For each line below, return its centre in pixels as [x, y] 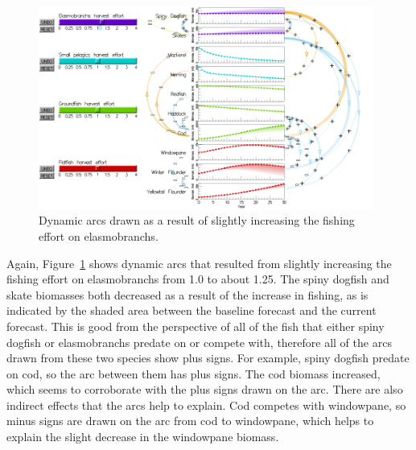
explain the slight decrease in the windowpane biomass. [143, 437]
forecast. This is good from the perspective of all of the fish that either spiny [196, 326]
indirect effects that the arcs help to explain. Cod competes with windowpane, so [206, 405]
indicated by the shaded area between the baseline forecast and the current [192, 310]
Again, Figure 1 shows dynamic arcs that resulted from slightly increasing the [199, 263]
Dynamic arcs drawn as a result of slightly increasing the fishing [197, 220]
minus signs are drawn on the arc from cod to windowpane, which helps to [190, 421]
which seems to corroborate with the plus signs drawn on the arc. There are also [205, 389]
